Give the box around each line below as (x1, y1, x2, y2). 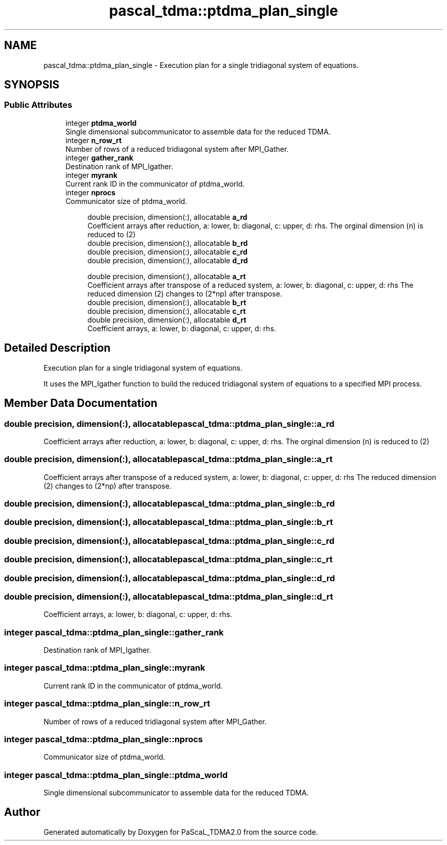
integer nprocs (65, 188, 116, 197)
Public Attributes (4, 100, 72, 110)
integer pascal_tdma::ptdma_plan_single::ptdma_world (4, 769, 228, 780)
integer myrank (65, 170, 118, 179)
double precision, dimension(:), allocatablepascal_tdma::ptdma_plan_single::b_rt (4, 517, 333, 528)
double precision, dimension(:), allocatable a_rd (87, 212, 247, 221)
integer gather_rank (65, 153, 134, 162)
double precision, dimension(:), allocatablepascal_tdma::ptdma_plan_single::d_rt (4, 591, 333, 602)
